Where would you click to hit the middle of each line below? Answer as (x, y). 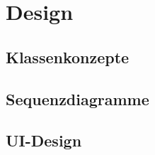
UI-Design (44, 140)
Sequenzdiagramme (77, 98)
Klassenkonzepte (68, 57)
